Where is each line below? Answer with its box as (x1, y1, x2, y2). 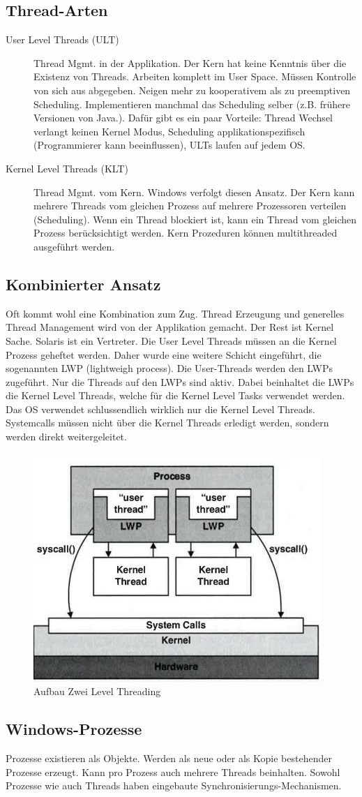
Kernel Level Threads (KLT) (6, 161, 128, 175)
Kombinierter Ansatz (6, 273, 161, 295)
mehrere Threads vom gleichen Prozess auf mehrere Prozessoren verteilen (33, 198, 347, 213)
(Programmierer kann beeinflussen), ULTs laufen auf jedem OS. (33, 137, 306, 152)
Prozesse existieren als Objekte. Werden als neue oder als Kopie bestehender (6, 751, 332, 766)
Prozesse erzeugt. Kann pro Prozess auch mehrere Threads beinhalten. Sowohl (6, 764, 340, 779)
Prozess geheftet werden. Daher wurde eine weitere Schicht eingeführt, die (6, 347, 322, 362)
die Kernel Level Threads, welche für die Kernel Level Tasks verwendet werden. (6, 388, 345, 403)
